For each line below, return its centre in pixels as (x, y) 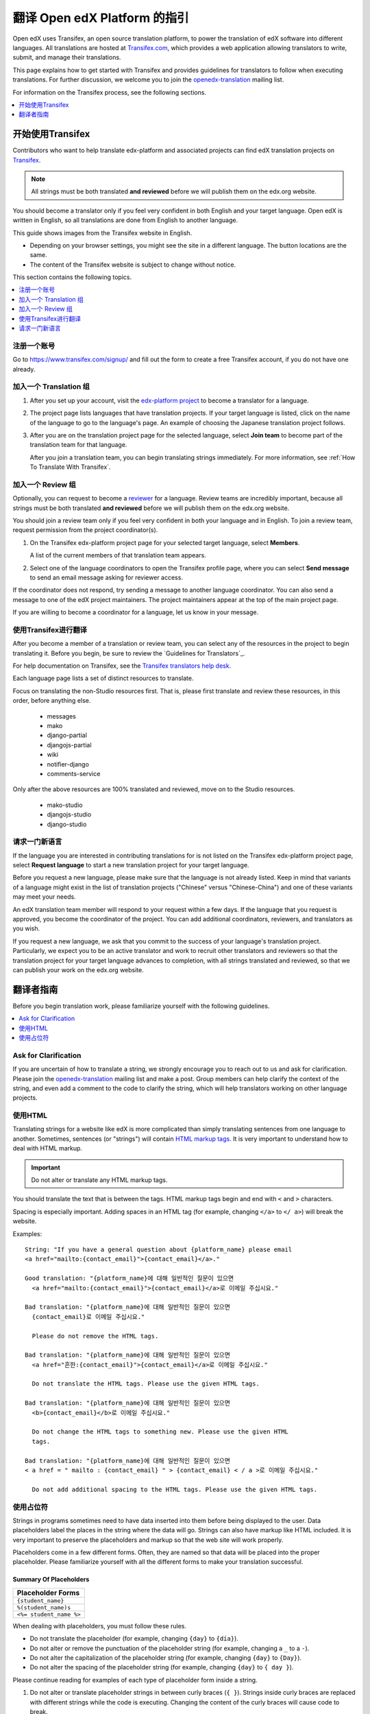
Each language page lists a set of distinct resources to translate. (103, 678)
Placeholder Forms (48, 1593)
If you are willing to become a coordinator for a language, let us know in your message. (136, 612)
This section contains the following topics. (72, 277)
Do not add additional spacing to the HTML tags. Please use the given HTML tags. (175, 1489)
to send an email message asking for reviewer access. (106, 577)
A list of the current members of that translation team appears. (118, 555)
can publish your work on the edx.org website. (78, 969)
